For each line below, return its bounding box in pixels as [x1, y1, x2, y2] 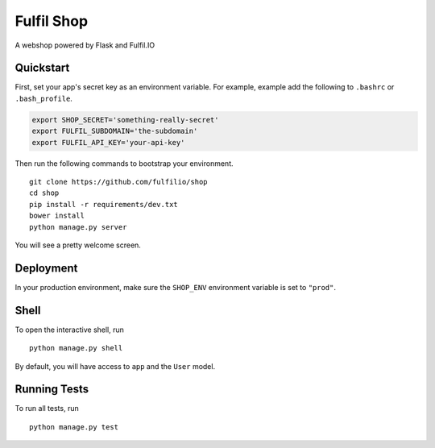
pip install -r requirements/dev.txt [29, 200, 179, 209]
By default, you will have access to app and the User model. [14, 361, 216, 371]
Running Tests [14, 383, 89, 396]
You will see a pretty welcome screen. [14, 240, 141, 250]
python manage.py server [29, 222, 127, 231]
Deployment [14, 261, 78, 275]
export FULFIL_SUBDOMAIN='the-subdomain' [31, 127, 198, 136]
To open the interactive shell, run [14, 325, 125, 334]
